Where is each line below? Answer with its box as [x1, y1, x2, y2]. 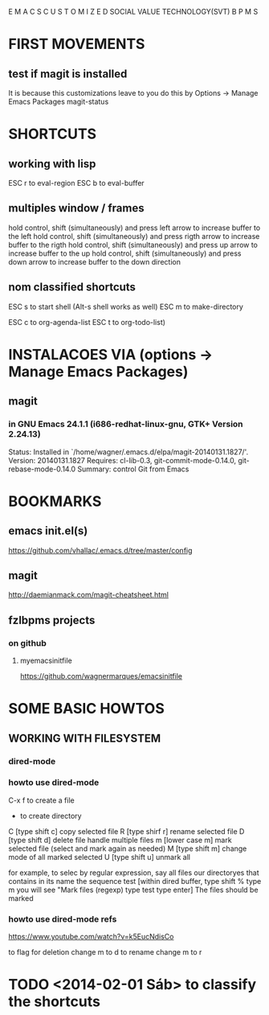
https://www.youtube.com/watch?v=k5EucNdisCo [8, 932, 174, 942]
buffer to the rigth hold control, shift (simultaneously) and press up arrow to [8, 240, 259, 249]
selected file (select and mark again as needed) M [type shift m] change [8, 844, 247, 853]
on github [8, 637, 47, 648]
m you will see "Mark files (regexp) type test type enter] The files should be [8, 885, 259, 894]
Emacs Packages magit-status [8, 97, 109, 106]
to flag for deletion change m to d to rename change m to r [8, 947, 202, 957]
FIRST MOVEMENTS [8, 35, 145, 53]
